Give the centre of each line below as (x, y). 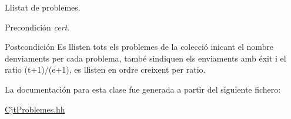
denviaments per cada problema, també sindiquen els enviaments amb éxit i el (145, 58)
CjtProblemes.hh (35, 109)
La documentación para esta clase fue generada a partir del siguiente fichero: (143, 89)
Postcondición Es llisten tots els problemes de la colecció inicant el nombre (139, 47)
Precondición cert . (37, 27)
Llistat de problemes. (43, 7)
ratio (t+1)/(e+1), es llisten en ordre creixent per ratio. (105, 69)
